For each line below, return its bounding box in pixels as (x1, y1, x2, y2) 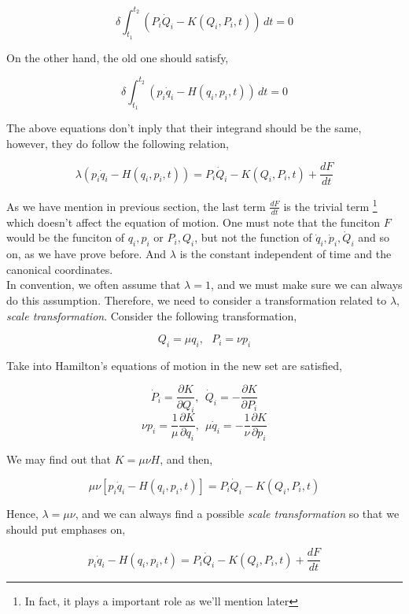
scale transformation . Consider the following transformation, (6, 307, 297, 324)
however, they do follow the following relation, (6, 135, 229, 151)
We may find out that (6, 451, 112, 468)
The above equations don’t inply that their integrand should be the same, (6, 120, 362, 135)
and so (358, 229, 389, 246)
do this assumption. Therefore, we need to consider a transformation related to (6, 291, 387, 308)
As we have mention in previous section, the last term (6, 198, 266, 214)
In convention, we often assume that (6, 276, 181, 293)
